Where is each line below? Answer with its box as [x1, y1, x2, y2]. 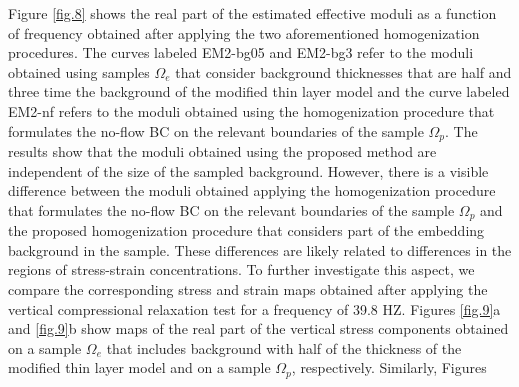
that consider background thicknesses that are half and [175, 61, 512, 82]
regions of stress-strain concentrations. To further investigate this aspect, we [8, 259, 475, 280]
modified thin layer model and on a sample [8, 357, 271, 378]
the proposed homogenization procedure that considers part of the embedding [8, 220, 485, 241]
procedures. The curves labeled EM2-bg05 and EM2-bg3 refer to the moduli [8, 42, 474, 63]
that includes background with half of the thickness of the [106, 337, 462, 358]
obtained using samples [8, 61, 150, 82]
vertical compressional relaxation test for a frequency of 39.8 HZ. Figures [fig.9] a [8, 298, 501, 319]
